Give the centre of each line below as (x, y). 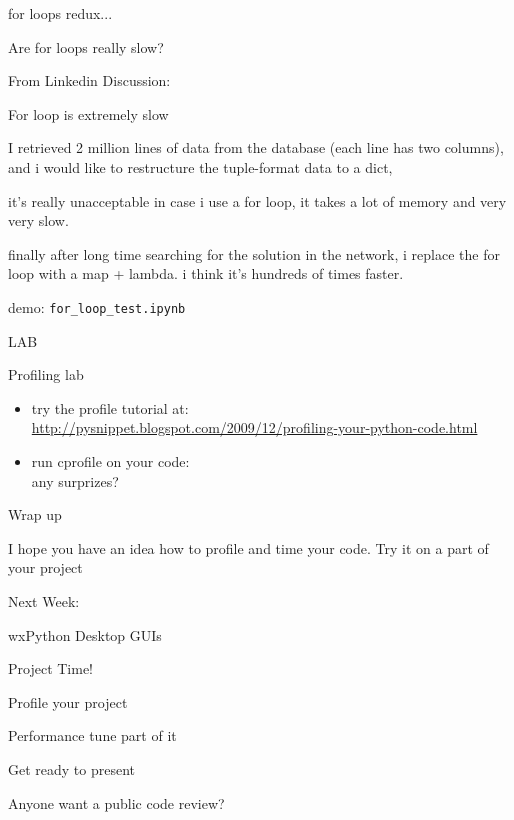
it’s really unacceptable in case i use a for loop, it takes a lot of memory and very (257, 200)
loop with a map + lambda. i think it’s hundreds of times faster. (206, 273)
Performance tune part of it (92, 735)
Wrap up (35, 514)
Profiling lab (46, 374)
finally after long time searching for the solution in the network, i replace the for (254, 253)
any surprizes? (75, 480)
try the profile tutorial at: (110, 407)
